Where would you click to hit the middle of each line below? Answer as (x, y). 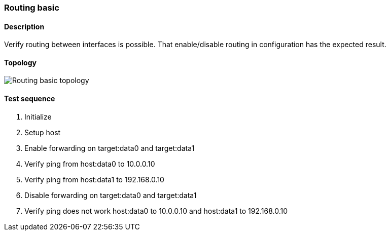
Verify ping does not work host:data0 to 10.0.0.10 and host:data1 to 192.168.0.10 (156, 211)
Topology (20, 62)
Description (24, 26)
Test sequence (30, 99)
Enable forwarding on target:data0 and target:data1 (110, 148)
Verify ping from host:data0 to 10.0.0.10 (90, 164)
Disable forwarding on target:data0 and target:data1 (111, 195)
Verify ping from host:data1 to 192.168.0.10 (94, 179)
